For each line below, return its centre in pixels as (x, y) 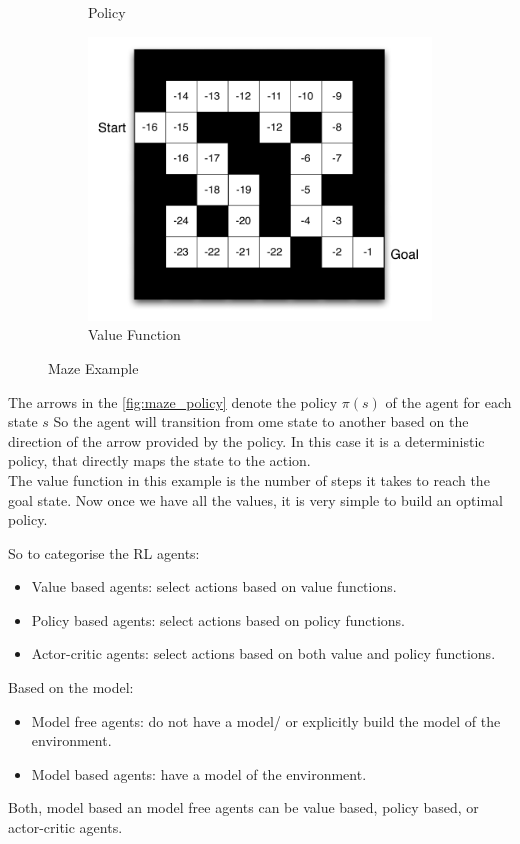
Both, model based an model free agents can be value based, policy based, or (243, 807)
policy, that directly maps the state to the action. (159, 460)
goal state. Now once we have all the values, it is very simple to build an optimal (255, 499)
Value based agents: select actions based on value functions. (214, 586)
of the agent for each (448, 401)
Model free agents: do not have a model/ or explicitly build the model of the (266, 720)
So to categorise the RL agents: (104, 552)
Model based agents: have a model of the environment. (199, 773)
